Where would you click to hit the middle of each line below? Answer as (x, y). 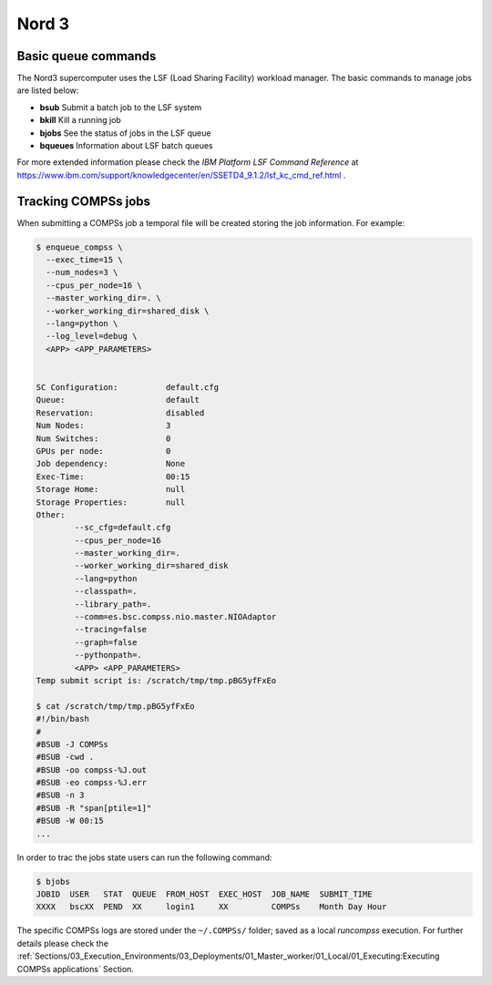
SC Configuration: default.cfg (127, 387)
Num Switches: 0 (103, 438)
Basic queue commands (87, 56)
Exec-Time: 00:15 (113, 477)
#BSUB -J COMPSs (72, 744)
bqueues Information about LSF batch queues (126, 146)
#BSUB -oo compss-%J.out (92, 770)
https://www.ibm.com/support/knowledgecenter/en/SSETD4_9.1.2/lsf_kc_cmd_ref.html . (181, 175)
